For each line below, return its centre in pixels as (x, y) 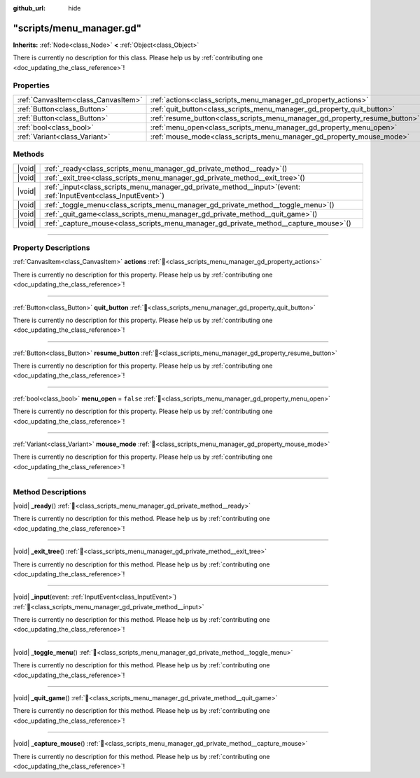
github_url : (29, 8)
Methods (29, 154)
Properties (31, 85)
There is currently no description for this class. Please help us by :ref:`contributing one (138, 58)
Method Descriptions (50, 492)
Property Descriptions (51, 247)
